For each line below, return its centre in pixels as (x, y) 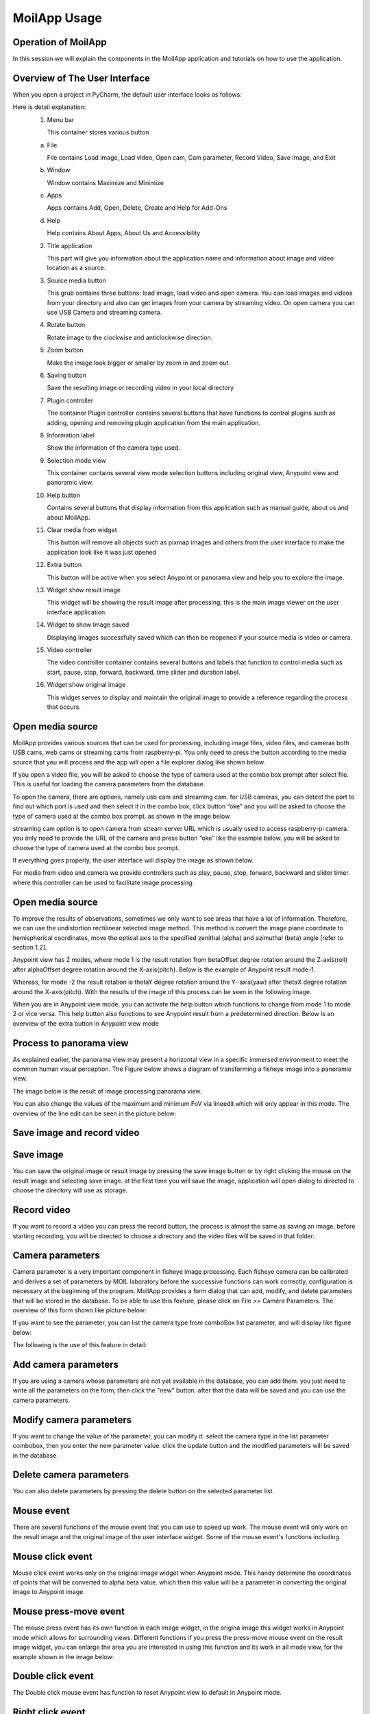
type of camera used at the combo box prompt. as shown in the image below (121, 816)
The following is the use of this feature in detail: (80, 1345)
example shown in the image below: (63, 1656)
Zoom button (65, 350)
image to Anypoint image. (49, 1592)
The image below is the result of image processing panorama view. (107, 1091)
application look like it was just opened (102, 552)
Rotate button (66, 325)
